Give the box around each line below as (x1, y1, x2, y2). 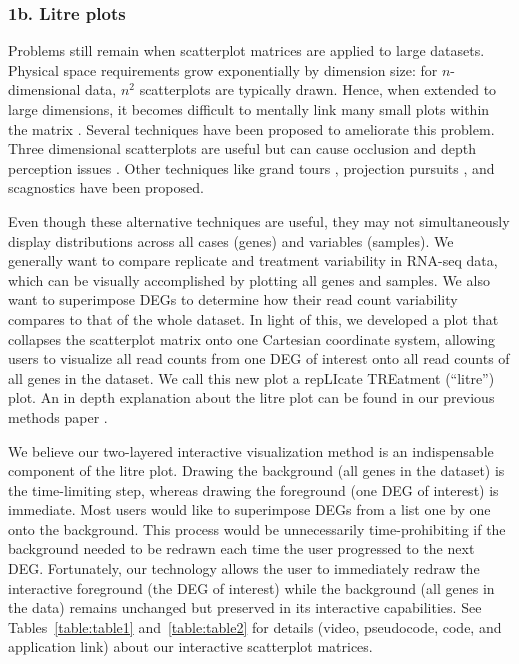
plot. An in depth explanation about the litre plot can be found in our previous (8, 387, 495, 408)
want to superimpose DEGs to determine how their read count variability (8, 289, 458, 310)
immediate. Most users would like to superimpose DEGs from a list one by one (8, 499, 491, 520)
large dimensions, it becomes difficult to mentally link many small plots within (8, 99, 490, 119)
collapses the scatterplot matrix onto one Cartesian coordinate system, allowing (8, 328, 496, 349)
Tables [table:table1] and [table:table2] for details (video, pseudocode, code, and (8, 616, 502, 637)
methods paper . (8, 406, 108, 427)
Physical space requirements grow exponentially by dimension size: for (8, 59, 438, 80)
